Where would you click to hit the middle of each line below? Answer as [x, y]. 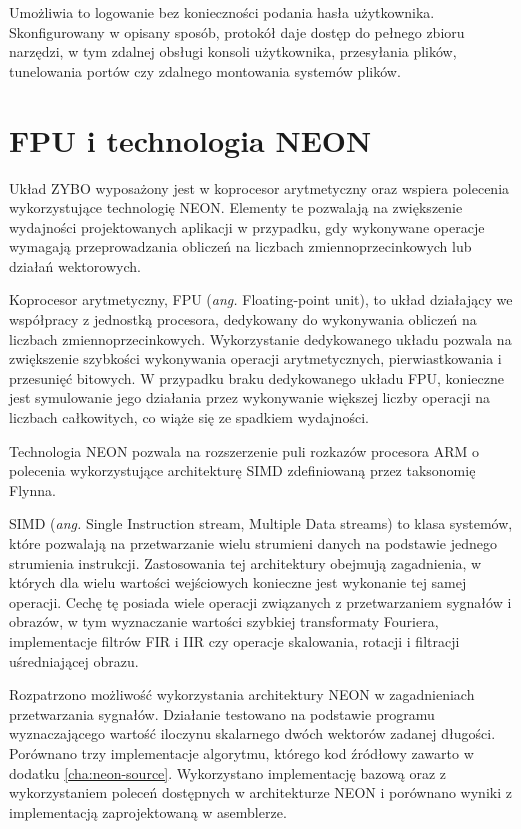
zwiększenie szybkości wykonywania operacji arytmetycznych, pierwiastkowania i [255, 358]
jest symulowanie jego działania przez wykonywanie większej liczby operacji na [249, 397]
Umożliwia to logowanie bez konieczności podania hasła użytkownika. [222, 12]
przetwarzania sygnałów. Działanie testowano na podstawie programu [222, 713]
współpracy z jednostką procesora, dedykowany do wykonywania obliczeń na [243, 319]
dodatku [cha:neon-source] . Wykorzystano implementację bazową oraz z [227, 772]
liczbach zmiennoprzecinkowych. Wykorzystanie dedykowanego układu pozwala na [260, 338]
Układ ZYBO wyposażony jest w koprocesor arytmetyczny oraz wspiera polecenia [259, 187]
